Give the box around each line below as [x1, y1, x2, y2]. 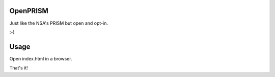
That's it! [9, 65, 28, 71]
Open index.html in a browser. [9, 55, 72, 61]
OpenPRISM [9, 7, 48, 15]
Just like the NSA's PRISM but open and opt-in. [9, 20, 108, 26]
